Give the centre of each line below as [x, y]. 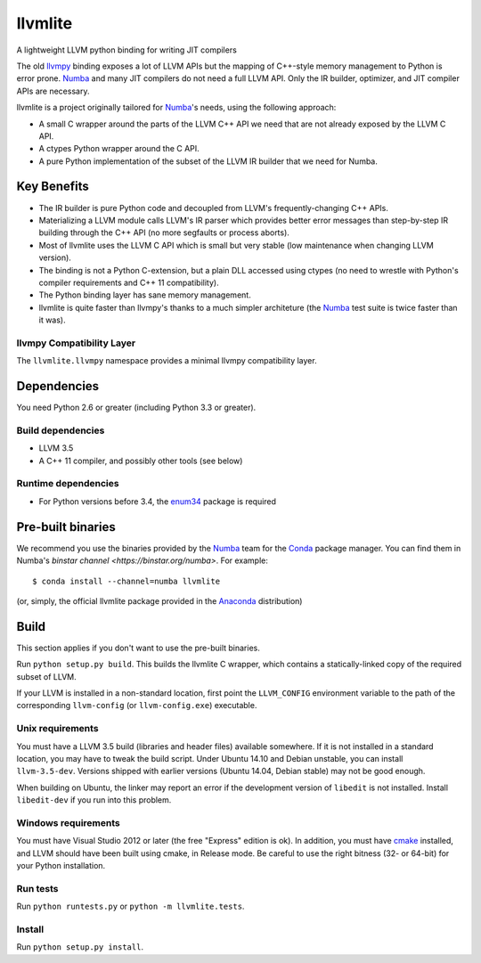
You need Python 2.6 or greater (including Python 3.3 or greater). [136, 408]
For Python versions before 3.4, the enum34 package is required [157, 501]
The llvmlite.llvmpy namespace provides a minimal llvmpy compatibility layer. [167, 361]
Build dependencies [61, 430]
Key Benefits [53, 187]
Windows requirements [68, 822]
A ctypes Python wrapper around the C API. [119, 149]
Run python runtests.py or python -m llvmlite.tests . [130, 906]
